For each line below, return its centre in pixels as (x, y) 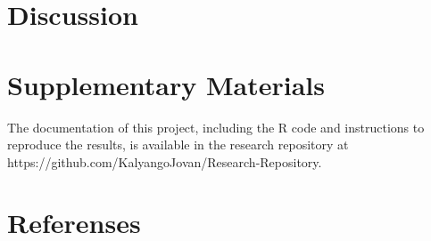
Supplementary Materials (166, 84)
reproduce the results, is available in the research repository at (178, 145)
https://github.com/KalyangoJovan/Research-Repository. (165, 161)
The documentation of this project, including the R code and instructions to (216, 127)
